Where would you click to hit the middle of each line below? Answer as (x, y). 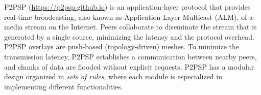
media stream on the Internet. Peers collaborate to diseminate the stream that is (130, 27)
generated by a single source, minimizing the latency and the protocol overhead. (129, 36)
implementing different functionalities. (64, 86)
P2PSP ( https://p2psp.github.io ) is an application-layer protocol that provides (127, 7)
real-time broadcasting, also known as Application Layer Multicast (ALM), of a (128, 17)
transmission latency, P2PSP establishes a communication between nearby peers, (130, 56)
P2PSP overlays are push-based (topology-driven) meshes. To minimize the (122, 46)
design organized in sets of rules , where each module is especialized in (113, 76)
